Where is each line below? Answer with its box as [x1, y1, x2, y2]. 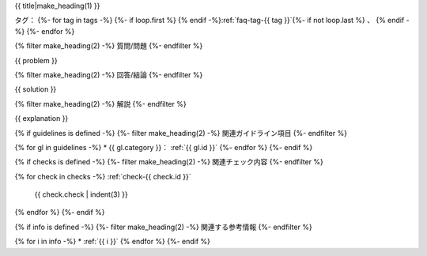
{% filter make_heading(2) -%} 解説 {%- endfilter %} [14, 99, 187, 108]
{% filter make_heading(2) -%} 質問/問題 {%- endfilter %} [14, 41, 203, 51]
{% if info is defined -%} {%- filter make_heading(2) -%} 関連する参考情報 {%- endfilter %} [14, 222, 312, 232]
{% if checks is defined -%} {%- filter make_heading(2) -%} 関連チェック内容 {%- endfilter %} [14, 157, 324, 167]
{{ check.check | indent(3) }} [34, 190, 128, 199]
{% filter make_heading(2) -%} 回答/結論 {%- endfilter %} [14, 70, 203, 79]
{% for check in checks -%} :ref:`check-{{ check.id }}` [14, 171, 191, 181]
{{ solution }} [14, 85, 57, 94]
